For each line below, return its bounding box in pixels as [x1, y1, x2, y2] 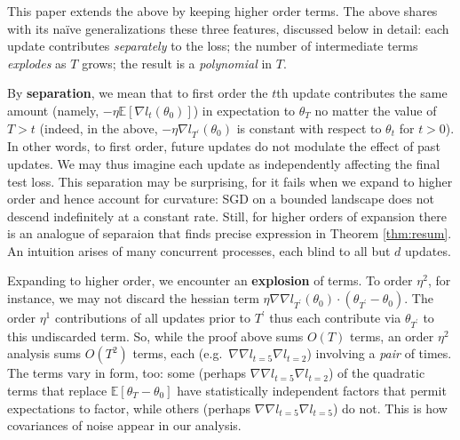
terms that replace [7, 381, 107, 399]
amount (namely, [7, 100, 99, 119]
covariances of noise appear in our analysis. [7, 416, 242, 435]
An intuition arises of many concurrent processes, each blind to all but [7, 241, 391, 260]
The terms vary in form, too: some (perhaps [7, 364, 247, 382]
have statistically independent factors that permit [177, 381, 447, 399]
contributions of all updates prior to [54, 308, 250, 327]
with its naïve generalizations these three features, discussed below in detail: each [7, 19, 449, 37]
